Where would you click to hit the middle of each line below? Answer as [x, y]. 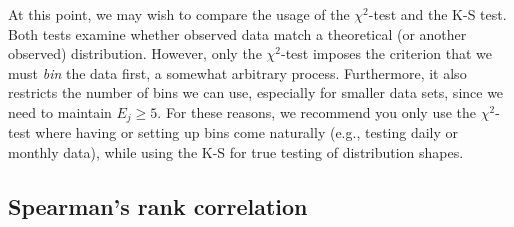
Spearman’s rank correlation [158, 206]
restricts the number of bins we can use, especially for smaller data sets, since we [256, 92]
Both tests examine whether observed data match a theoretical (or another [237, 33]
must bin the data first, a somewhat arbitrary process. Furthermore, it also [237, 72]
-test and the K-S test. [437, 14]
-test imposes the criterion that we [386, 53]
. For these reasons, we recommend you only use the [317, 111]
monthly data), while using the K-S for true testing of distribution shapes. [236, 152]
